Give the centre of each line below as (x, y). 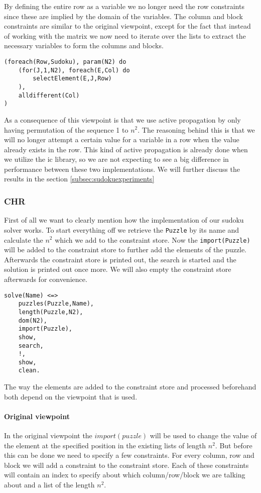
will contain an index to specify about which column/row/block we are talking (125, 475)
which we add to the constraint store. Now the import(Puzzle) (153, 239)
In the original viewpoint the (48, 435)
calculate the (24, 239)
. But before (234, 445)
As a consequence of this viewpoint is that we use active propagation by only (122, 119)
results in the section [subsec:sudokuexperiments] (79, 179)
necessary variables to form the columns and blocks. (84, 45)
